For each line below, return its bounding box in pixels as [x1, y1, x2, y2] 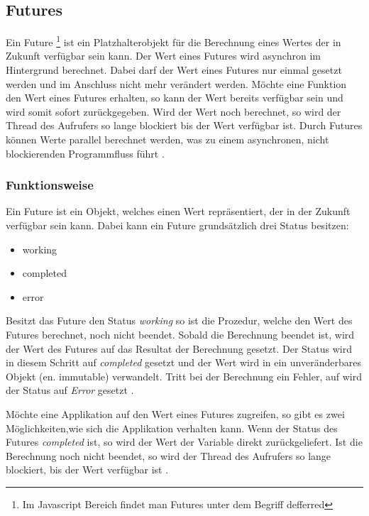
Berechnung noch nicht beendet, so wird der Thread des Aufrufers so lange [6, 448, 331, 463]
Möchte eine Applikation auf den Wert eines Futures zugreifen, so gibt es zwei [6, 406, 345, 421]
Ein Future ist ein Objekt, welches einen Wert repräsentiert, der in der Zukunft [6, 204, 351, 219]
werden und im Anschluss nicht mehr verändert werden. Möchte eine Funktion [6, 76, 347, 91]
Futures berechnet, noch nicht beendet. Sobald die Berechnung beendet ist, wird [6, 326, 355, 341]
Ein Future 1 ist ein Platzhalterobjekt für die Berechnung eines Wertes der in [6, 33, 341, 49]
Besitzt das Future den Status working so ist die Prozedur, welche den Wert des [6, 313, 353, 328]
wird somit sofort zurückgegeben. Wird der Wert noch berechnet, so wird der [6, 104, 341, 119]
